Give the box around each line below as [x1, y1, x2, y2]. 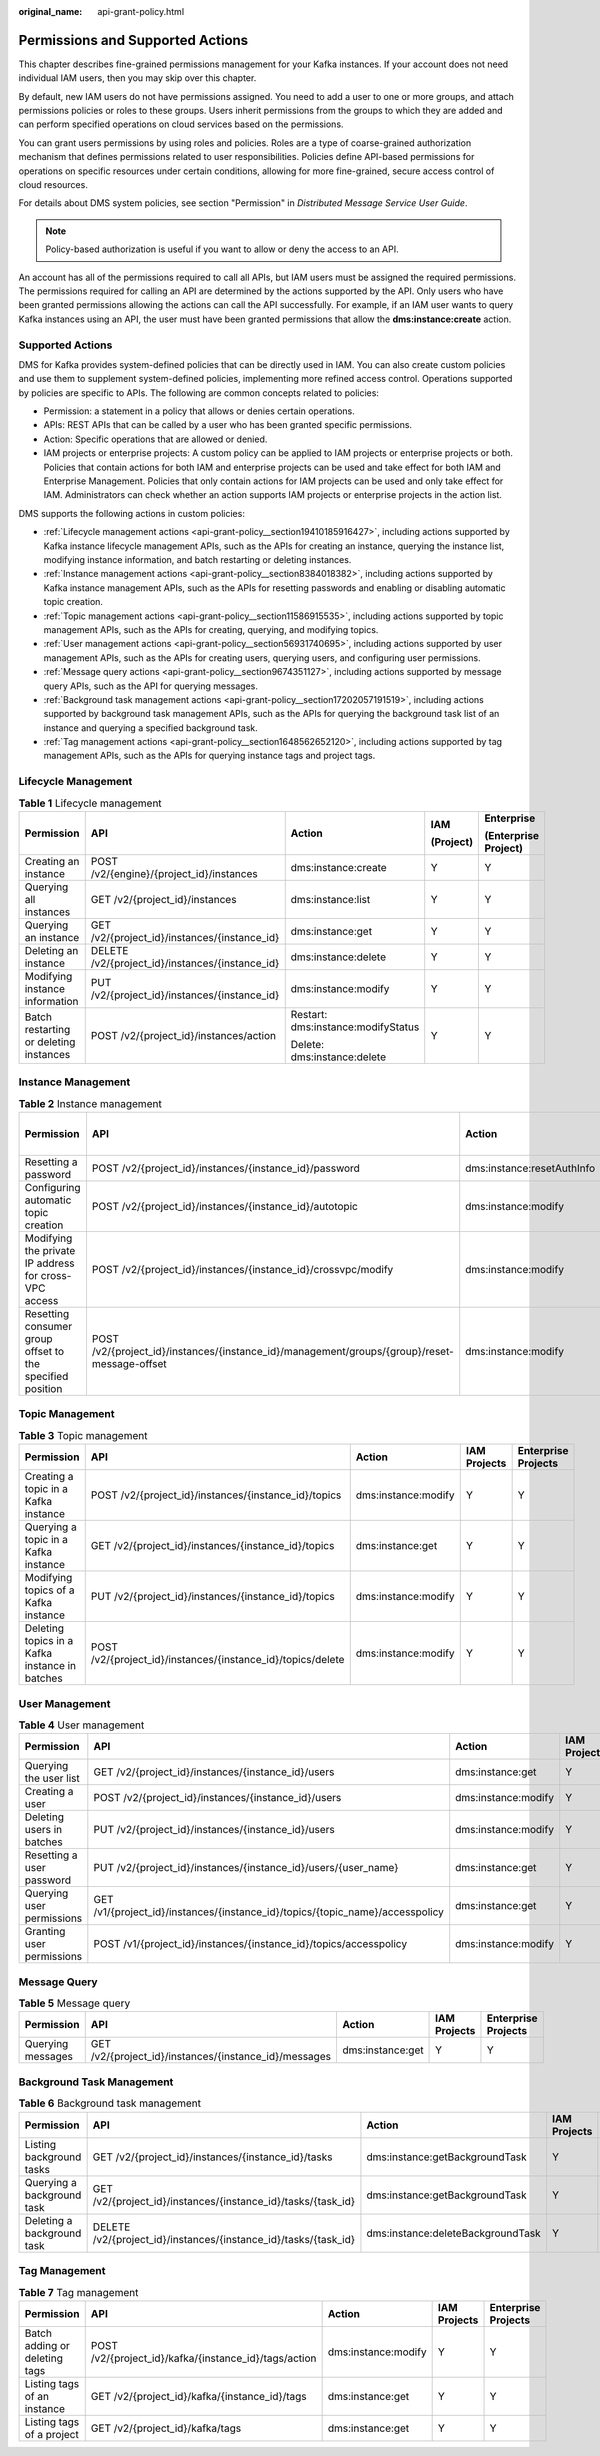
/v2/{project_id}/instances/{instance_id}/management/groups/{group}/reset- [91, 1345, 454, 1359]
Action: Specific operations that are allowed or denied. [43, 433, 268, 445]
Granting [24, 1925, 66, 1939]
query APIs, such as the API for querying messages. [43, 680, 259, 692]
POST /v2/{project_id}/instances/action [90, 1028, 277, 1042]
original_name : [18, 6, 83, 17]
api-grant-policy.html [97, 6, 185, 17]
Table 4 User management [18, 1718, 145, 1732]
